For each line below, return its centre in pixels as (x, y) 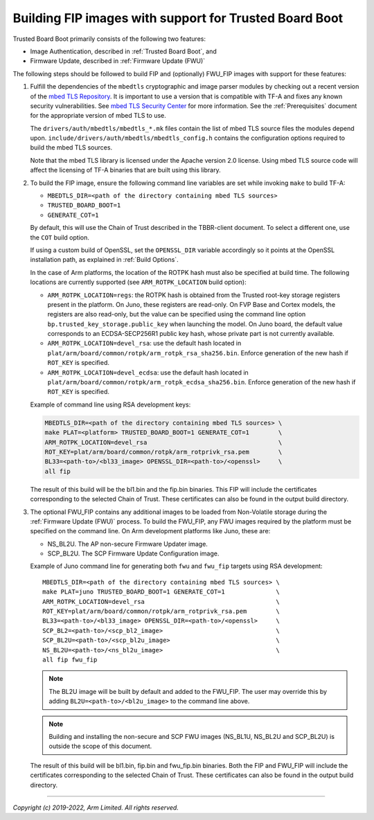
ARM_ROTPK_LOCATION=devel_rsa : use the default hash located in (144, 344)
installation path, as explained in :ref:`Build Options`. (105, 260)
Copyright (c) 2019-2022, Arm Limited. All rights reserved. (96, 808)
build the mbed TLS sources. (71, 148)
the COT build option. (60, 237)
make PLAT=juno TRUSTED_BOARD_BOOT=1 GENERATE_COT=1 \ (161, 592)
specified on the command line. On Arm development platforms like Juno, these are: (150, 531)
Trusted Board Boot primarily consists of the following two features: (109, 39)
